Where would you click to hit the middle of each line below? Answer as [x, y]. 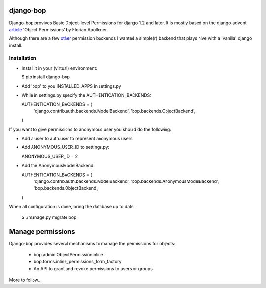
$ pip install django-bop [46, 77]
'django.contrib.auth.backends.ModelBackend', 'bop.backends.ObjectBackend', [115, 111]
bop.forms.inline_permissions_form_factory [78, 262]
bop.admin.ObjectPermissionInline [68, 254]
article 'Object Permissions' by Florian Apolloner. [59, 29]
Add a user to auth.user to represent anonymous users [77, 138]
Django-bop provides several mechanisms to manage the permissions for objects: [92, 244]
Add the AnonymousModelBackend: [58, 166]
